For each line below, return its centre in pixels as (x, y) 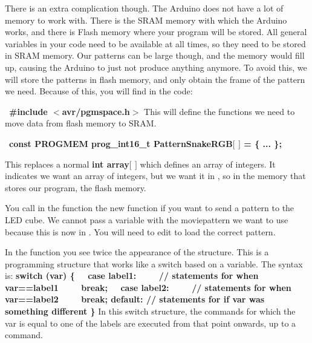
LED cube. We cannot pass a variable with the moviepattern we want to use (147, 219)
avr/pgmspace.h (96, 111)
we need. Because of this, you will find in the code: (99, 91)
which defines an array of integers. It (208, 164)
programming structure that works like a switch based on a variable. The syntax (154, 263)
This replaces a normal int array (67, 164)
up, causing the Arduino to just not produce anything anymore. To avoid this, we (156, 67)
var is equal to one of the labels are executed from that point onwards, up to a (151, 323)
